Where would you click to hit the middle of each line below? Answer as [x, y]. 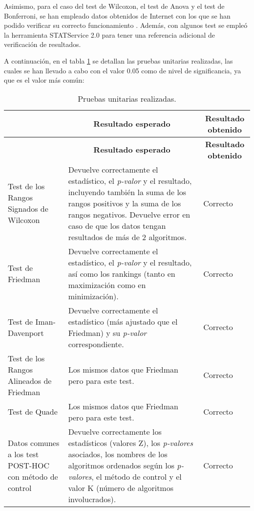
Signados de [28, 209]
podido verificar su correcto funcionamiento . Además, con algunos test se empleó [126, 25]
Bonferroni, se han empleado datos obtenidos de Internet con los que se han [117, 15]
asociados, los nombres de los [118, 454]
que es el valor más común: [44, 80]
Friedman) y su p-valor [107, 333]
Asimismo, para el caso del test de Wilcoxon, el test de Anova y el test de [114, 6]
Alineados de [30, 380]
